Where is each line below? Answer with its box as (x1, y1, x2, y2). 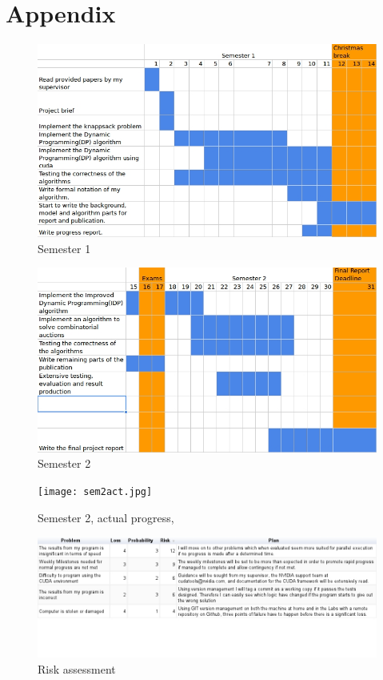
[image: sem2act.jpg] (38, 485, 153, 497)
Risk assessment (38, 660, 116, 677)
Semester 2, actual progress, (38, 509, 174, 525)
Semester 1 (38, 239, 91, 256)
